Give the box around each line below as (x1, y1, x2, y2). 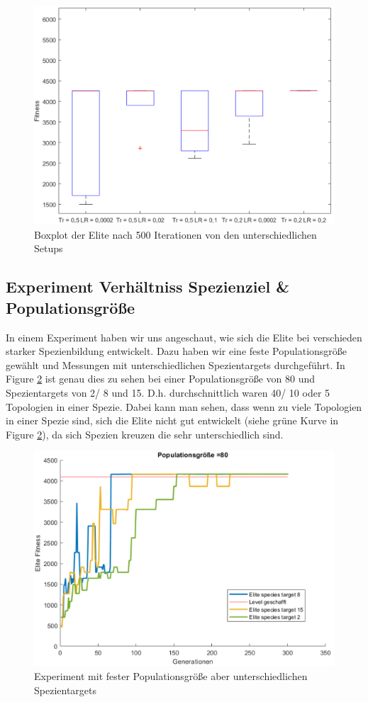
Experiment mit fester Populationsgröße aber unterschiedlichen (34, 669, 308, 684)
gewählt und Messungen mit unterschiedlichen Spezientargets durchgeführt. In (6, 357, 345, 372)
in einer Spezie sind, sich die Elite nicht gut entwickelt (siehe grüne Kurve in (6, 413, 339, 428)
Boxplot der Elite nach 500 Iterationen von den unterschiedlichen (34, 227, 317, 242)
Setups (34, 241, 63, 256)
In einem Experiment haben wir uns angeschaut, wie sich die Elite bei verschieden (6, 329, 362, 344)
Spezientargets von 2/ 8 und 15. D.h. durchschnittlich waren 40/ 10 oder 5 (6, 385, 330, 400)
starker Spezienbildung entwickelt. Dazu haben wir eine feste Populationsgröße (6, 344, 347, 358)
